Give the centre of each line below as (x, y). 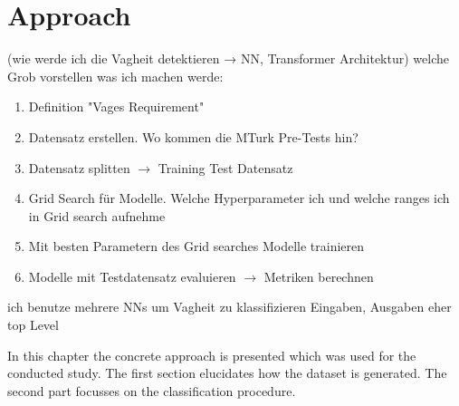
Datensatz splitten (79, 167)
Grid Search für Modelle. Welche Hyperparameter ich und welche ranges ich (239, 198)
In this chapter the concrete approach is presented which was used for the (212, 355)
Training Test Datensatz (225, 167)
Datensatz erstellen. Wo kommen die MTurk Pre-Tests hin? (193, 136)
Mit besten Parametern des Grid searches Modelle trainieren (196, 246)
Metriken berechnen (319, 276)
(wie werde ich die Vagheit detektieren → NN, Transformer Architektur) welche (228, 58)
